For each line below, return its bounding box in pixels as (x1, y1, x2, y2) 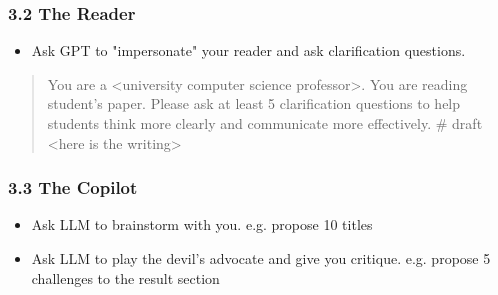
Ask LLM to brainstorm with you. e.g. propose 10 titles (31, 214, 373, 235)
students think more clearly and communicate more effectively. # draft (47, 113, 483, 133)
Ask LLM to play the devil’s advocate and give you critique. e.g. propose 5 (31, 248, 491, 268)
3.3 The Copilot (8, 175, 138, 200)
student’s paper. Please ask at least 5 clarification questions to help (47, 93, 461, 114)
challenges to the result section (31, 267, 220, 288)
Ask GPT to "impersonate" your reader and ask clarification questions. (31, 40, 466, 61)
